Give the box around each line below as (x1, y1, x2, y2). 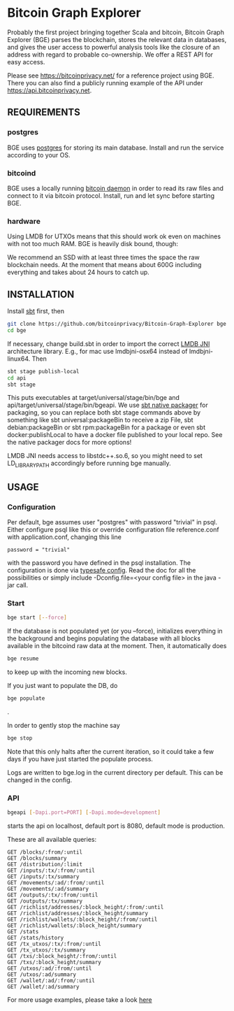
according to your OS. (7, 150, 71, 159)
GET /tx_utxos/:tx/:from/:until (7, 940, 101, 947)
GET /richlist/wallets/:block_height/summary (7, 922, 142, 929)
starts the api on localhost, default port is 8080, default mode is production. (7, 822, 226, 830)
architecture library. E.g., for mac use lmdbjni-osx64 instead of (7, 347, 188, 355)
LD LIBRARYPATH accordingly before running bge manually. (7, 459, 171, 469)
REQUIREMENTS (7, 106, 80, 118)
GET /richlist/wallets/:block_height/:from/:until (7, 916, 158, 923)
